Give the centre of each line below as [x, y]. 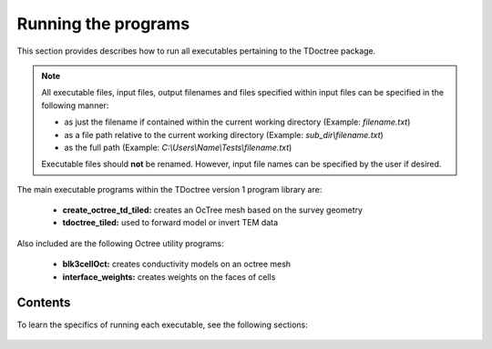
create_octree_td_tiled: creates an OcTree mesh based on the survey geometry [213, 210]
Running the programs [103, 24]
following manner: [75, 105]
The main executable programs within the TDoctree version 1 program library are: [169, 189]
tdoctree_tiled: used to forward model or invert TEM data [170, 223]
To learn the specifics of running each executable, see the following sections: [163, 324]
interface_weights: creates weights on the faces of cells [169, 276]
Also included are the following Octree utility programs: [120, 243]
